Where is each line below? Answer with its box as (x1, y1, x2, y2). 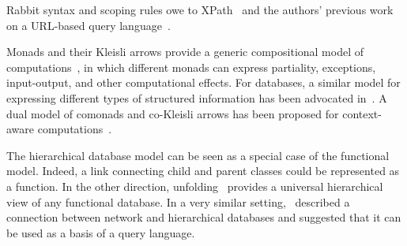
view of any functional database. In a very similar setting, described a (6, 193, 350, 210)
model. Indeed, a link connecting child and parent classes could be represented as (6, 162, 400, 179)
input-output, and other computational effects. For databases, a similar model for (6, 74, 401, 91)
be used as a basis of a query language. (6, 224, 195, 240)
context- (342, 105, 382, 121)
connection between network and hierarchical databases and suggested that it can (6, 209, 401, 225)
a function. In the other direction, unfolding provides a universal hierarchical (6, 177, 383, 194)
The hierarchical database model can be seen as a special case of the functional (6, 147, 390, 163)
